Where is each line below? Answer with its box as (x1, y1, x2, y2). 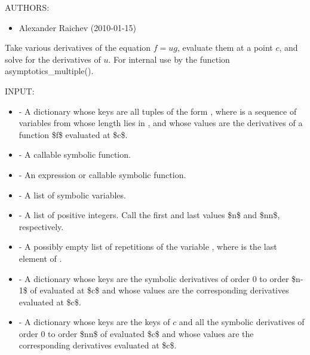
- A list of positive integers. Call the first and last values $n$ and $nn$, (19, 209, 280, 221)
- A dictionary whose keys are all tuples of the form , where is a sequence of (19, 105, 297, 117)
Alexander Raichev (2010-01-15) (19, 21, 137, 33)
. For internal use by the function (108, 53, 230, 65)
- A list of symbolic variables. (19, 188, 126, 201)
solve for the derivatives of (5, 53, 101, 65)
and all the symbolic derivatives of (179, 316, 305, 328)
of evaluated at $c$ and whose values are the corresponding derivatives (30, 284, 289, 296)
